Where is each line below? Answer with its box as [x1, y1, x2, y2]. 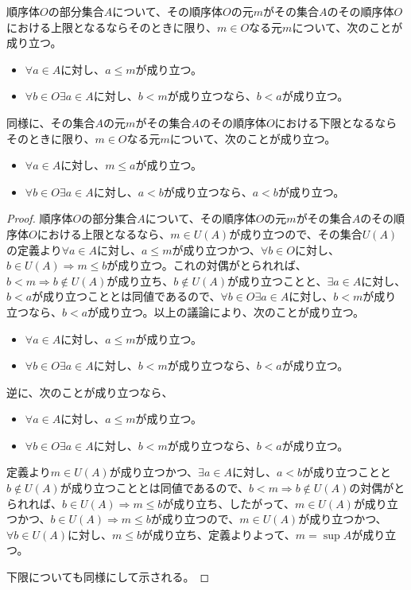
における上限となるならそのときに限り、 [6, 18, 218, 35]
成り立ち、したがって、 [173, 495, 295, 511]
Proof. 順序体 [6, 210, 73, 227]
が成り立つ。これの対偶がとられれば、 [107, 257, 307, 274]
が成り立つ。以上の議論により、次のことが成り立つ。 [87, 303, 365, 320]
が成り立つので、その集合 [229, 225, 363, 242]
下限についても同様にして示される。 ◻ [6, 569, 210, 585]
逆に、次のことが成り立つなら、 [6, 383, 173, 400]
